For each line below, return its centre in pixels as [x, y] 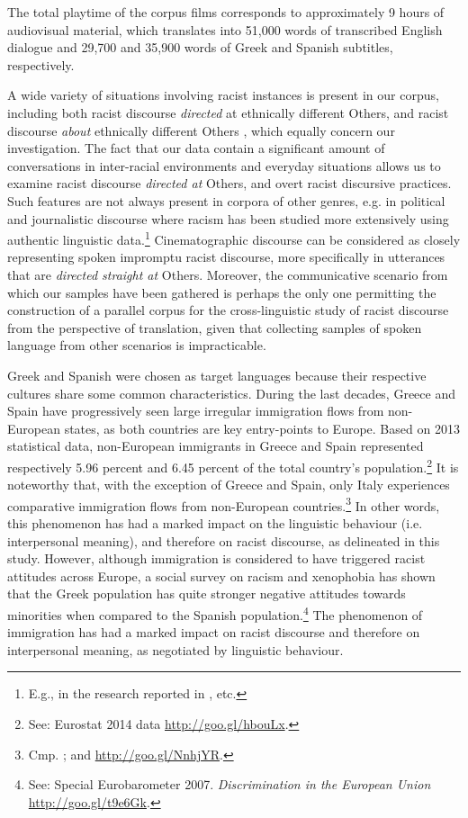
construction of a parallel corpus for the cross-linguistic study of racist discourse [228, 310]
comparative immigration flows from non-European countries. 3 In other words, [224, 504]
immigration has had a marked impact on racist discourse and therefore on [214, 632]
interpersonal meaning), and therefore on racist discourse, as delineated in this [224, 540]
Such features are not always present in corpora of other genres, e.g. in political [226, 200]
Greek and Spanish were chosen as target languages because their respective [217, 375]
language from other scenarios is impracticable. [137, 345]
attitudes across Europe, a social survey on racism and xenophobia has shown [221, 575]
